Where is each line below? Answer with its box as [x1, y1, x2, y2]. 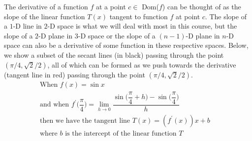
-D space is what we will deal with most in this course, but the [47, 21, 237, 31]
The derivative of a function [4, 1, 88, 11]
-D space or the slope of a [78, 30, 156, 40]
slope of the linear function [4, 11, 85, 21]
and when [39, 101, 69, 108]
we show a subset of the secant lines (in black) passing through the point [4, 49, 224, 60]
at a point [95, 1, 126, 11]
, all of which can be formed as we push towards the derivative [47, 59, 236, 70]
